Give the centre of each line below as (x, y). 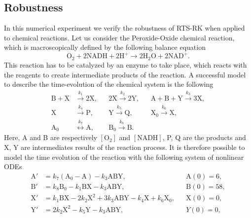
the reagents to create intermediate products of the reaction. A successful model (125, 74)
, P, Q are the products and (204, 137)
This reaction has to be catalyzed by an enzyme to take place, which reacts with (125, 64)
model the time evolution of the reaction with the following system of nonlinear (124, 157)
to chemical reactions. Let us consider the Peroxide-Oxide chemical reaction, (119, 37)
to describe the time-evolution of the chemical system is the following (109, 84)
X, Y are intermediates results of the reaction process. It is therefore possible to (125, 147)
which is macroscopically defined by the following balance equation (105, 47)
